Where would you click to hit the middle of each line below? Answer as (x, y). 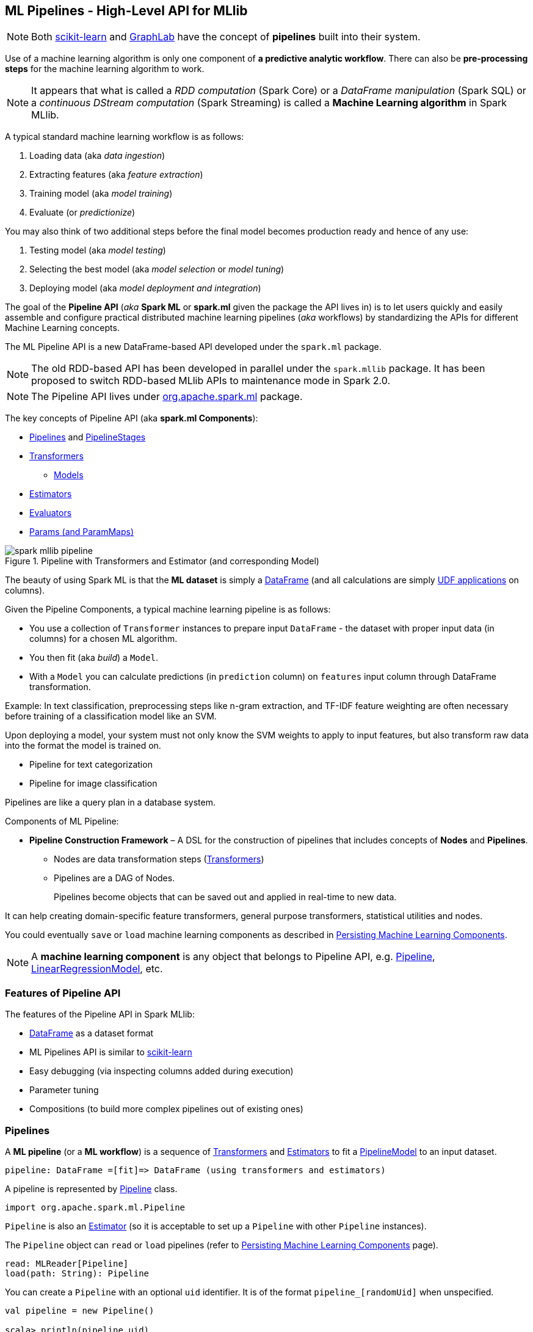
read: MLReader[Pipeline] (67, 1263)
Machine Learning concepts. (62, 328)
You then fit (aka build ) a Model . (94, 658)
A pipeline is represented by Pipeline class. (91, 1188)
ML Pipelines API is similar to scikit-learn (111, 1052)
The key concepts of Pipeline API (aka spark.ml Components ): (132, 418)
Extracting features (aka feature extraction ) (116, 175)
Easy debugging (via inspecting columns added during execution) (161, 1071)
